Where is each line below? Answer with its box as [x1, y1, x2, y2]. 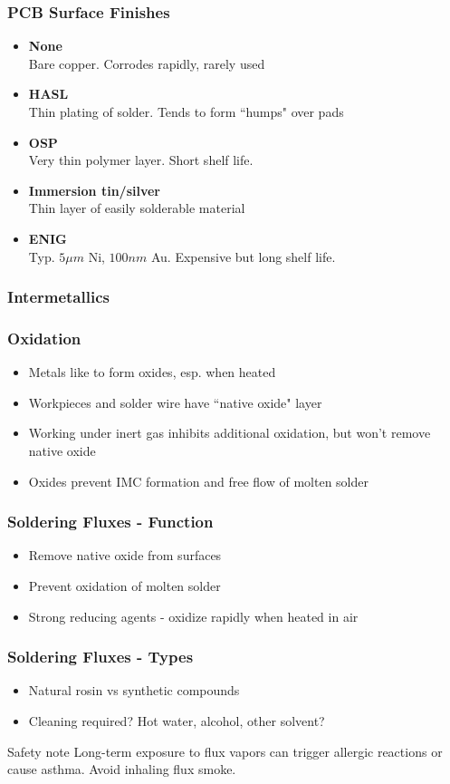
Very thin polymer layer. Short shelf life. [28, 150, 254, 169]
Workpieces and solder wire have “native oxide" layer [28, 392, 322, 411]
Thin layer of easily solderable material [28, 198, 245, 218]
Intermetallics [7, 286, 110, 308]
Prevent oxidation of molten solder [28, 576, 221, 595]
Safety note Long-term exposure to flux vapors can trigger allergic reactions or [7, 741, 443, 760]
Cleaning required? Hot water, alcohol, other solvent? [28, 711, 325, 730]
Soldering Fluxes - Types [7, 645, 194, 668]
